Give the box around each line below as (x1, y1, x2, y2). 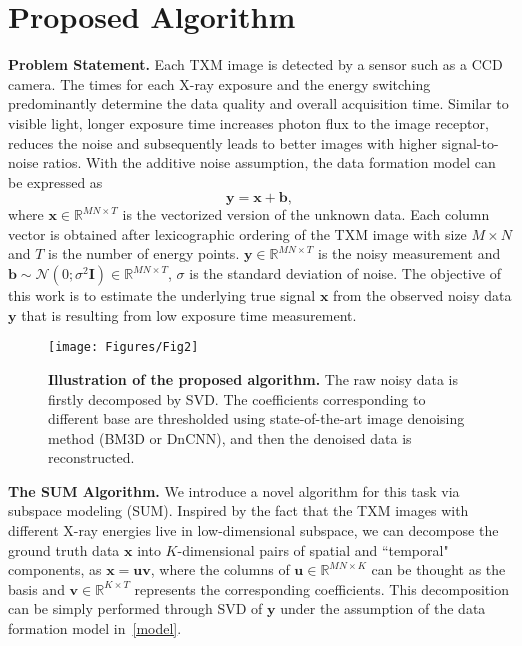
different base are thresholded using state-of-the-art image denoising (48, 408, 465, 429)
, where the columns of (150, 559, 290, 580)
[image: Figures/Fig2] (48, 340, 199, 355)
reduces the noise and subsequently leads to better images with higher (8, 132, 438, 153)
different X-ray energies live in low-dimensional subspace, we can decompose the (8, 520, 499, 541)
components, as (8, 559, 102, 580)
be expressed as (8, 171, 103, 192)
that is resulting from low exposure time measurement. (21, 304, 357, 325)
